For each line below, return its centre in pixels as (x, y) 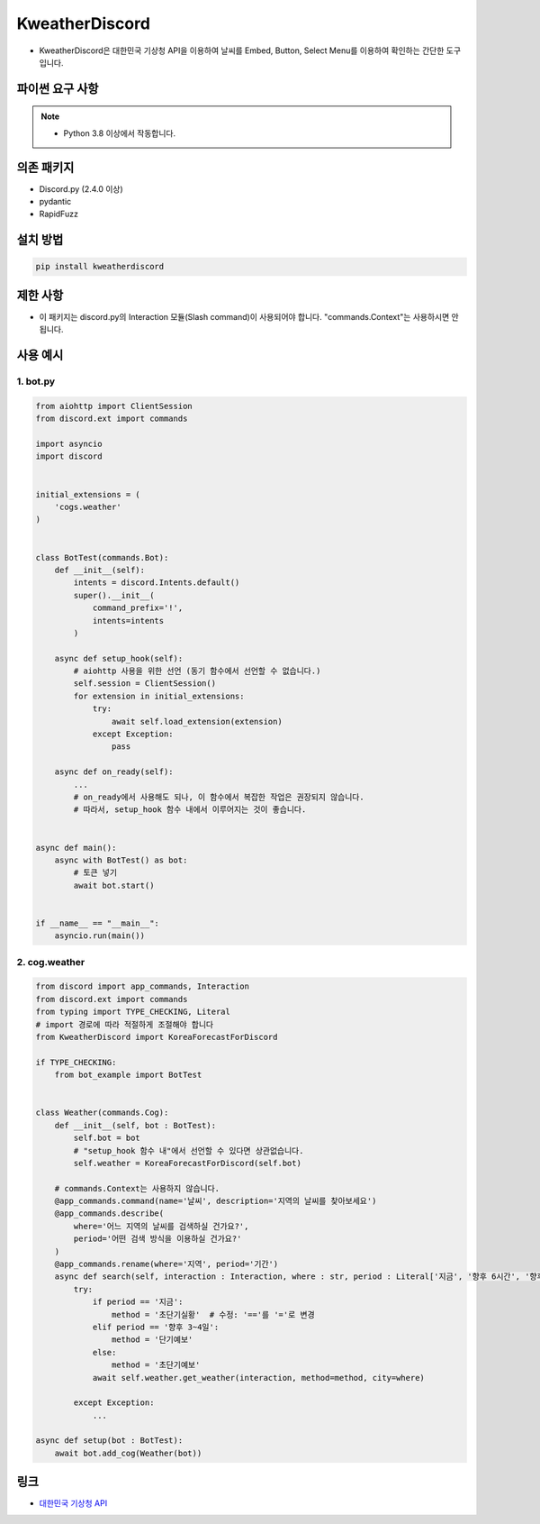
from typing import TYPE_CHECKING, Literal (133, 1012)
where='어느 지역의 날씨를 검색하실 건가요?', (161, 1226)
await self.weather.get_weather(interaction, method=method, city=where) (258, 1378)
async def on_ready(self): (114, 772)
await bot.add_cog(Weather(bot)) (128, 1453)
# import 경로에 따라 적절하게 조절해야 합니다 (125, 1024)
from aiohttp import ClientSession (114, 406)
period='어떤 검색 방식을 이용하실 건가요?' (157, 1239)
